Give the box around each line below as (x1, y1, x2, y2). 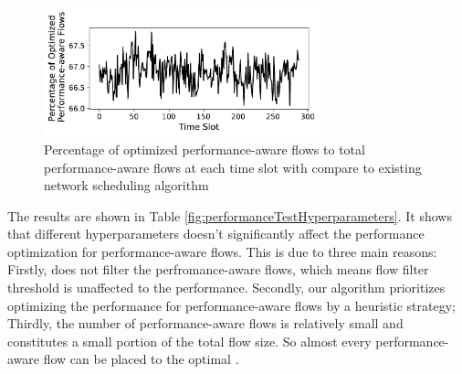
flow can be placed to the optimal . (43, 349, 239, 369)
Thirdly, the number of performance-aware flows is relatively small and (7, 314, 404, 333)
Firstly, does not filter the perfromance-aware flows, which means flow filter (7, 260, 429, 279)
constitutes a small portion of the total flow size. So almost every (7, 331, 372, 350)
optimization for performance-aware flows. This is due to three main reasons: (7, 241, 437, 261)
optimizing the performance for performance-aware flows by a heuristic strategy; (7, 295, 456, 315)
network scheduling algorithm (44, 176, 209, 195)
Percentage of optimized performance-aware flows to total (44, 139, 365, 158)
